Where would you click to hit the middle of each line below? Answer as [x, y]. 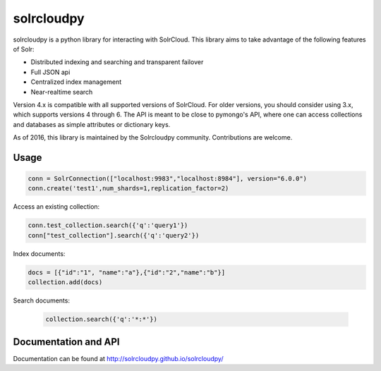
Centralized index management [76, 82]
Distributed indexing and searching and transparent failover [117, 62]
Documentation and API [66, 342]
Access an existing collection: [56, 207]
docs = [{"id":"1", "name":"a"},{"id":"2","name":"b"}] [127, 272]
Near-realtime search [62, 92]
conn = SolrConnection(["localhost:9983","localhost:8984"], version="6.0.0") [167, 179]
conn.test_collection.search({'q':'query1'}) [108, 225]
